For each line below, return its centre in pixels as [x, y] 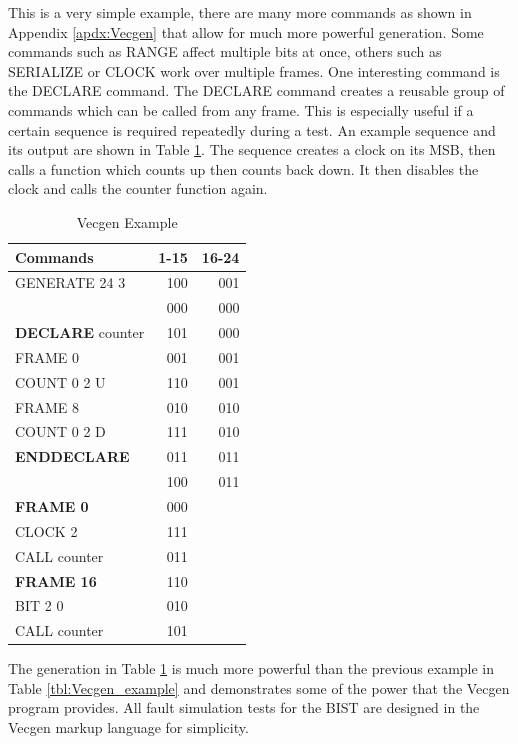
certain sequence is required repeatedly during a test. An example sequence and [252, 129]
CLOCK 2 [46, 530]
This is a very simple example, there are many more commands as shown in [240, 12]
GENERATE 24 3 [70, 282]
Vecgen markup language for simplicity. [128, 727]
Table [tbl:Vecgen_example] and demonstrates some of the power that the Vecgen [259, 687]
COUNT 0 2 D [60, 431]
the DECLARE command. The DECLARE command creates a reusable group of [256, 90]
